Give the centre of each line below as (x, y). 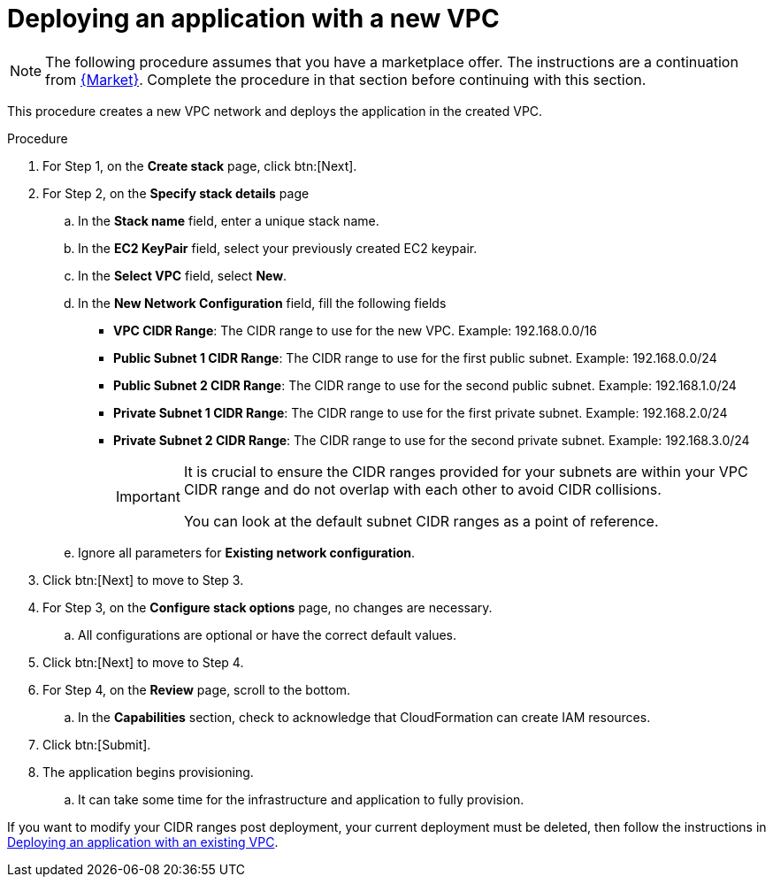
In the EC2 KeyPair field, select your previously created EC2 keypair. (278, 248)
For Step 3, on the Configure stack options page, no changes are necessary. (268, 607)
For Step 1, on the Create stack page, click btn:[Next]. (200, 165)
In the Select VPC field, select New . (183, 275)
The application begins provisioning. (148, 772)
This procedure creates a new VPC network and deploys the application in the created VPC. (275, 111)
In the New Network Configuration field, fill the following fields (262, 303)
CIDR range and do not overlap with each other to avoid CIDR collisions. (422, 489)
